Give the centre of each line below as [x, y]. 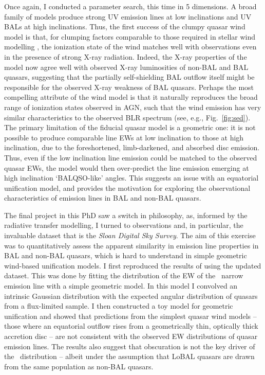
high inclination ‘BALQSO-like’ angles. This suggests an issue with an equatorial [131, 178]
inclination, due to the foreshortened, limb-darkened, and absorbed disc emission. [132, 147]
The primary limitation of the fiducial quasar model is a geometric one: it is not [130, 127]
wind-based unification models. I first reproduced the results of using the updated [133, 265]
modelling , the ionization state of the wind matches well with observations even [130, 47]
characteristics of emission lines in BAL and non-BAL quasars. [103, 198]
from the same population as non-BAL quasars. [79, 366]
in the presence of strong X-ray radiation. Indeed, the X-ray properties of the [126, 56]
